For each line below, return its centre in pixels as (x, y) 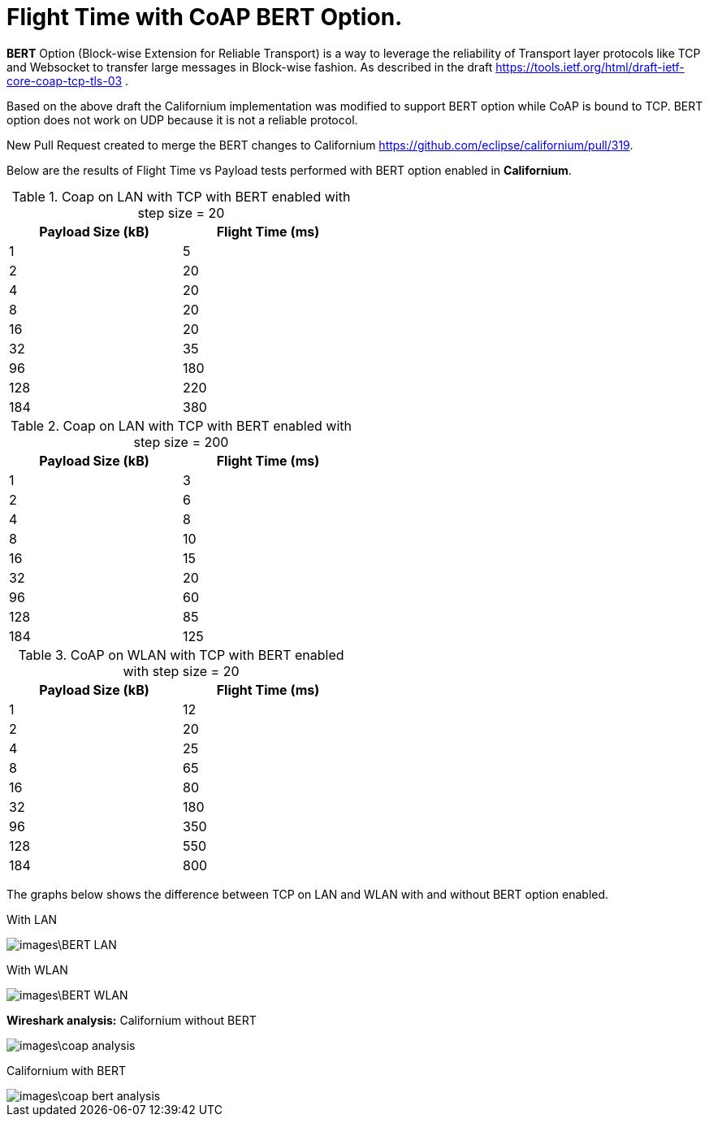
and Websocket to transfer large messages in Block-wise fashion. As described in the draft (250, 67)
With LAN (32, 919)
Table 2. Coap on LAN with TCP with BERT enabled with (181, 425)
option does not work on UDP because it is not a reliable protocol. (182, 119)
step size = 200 (181, 442)
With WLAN (37, 969)
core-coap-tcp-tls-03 (65, 80)
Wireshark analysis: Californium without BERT (132, 1020)
